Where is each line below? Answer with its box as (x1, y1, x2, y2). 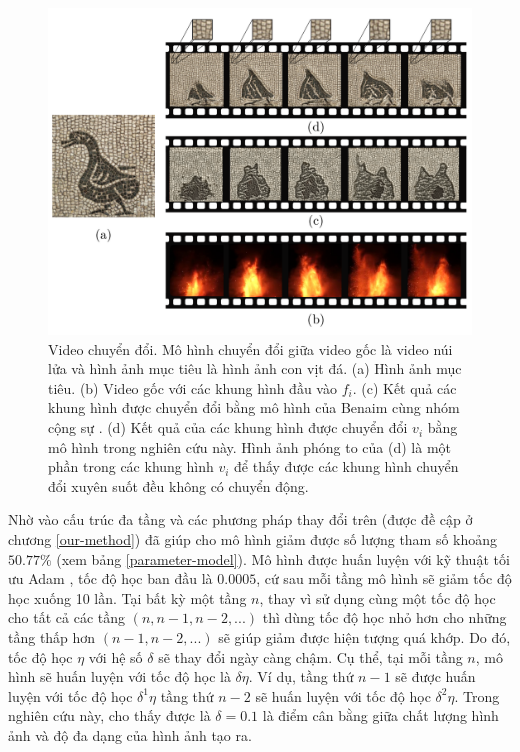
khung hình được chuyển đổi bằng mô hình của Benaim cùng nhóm (48, 397, 460, 418)
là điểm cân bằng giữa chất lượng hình (262, 705, 499, 726)
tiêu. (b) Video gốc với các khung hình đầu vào (48, 377, 337, 398)
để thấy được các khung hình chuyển (234, 456, 459, 477)
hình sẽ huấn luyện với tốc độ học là (8, 666, 231, 687)
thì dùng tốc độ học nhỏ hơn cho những (262, 607, 507, 628)
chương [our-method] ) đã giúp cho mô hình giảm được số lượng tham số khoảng (8, 529, 498, 550)
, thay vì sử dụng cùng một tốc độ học (259, 587, 496, 608)
